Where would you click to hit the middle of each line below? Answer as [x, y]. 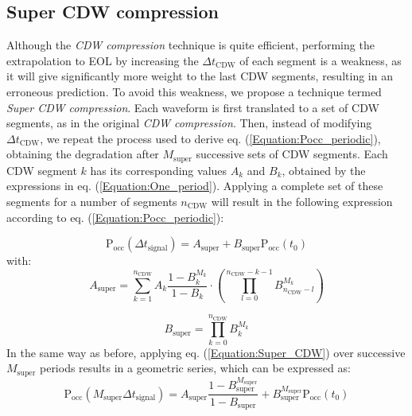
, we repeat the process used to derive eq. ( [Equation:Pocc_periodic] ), [210, 138]
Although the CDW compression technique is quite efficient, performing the [190, 45]
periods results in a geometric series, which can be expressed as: [195, 368]
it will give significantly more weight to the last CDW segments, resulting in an [200, 76]
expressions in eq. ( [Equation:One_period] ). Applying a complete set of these [195, 186]
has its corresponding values [159, 170]
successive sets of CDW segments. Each [292, 154]
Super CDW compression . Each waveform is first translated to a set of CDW [193, 107]
